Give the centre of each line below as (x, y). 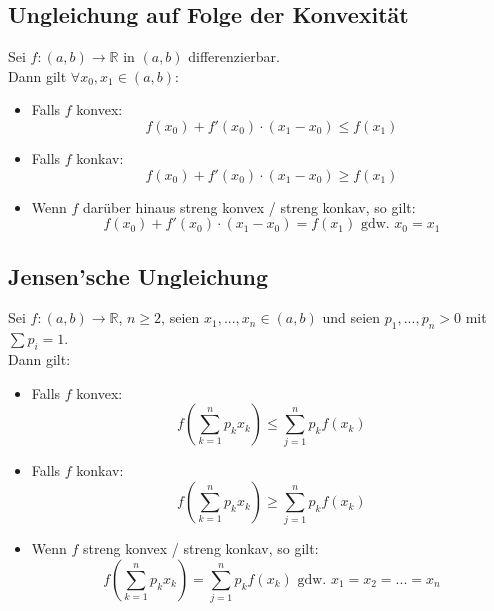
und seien (351, 317)
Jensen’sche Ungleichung (138, 275)
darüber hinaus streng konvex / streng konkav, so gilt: (249, 206)
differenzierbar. (234, 56)
